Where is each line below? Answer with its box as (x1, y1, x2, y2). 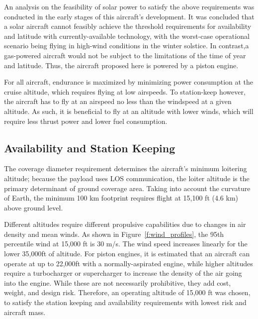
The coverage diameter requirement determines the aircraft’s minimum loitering (4, 163, 247, 174)
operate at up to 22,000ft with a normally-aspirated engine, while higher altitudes (4, 258, 253, 268)
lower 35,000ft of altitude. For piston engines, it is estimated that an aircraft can (4, 248, 250, 259)
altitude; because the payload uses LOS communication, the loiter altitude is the (4, 173, 250, 183)
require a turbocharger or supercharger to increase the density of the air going (4, 268, 242, 278)
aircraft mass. (4, 307, 46, 317)
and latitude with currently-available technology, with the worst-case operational (4, 30, 250, 41)
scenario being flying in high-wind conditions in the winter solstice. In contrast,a (4, 40, 249, 51)
